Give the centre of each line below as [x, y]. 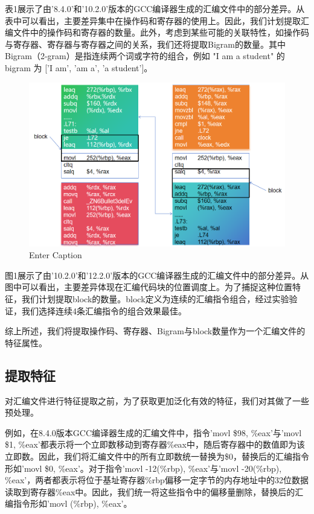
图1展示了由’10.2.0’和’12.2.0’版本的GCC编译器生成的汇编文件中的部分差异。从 [157, 275]
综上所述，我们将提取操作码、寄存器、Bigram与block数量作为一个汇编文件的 [155, 331]
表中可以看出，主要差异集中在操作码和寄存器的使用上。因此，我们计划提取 [153, 20]
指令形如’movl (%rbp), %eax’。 [72, 503]
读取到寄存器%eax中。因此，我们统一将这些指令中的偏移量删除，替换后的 [150, 491]
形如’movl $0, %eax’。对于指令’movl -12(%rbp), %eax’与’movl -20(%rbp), [143, 468]
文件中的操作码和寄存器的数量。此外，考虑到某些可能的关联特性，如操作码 [161, 32]
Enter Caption [56, 255]
